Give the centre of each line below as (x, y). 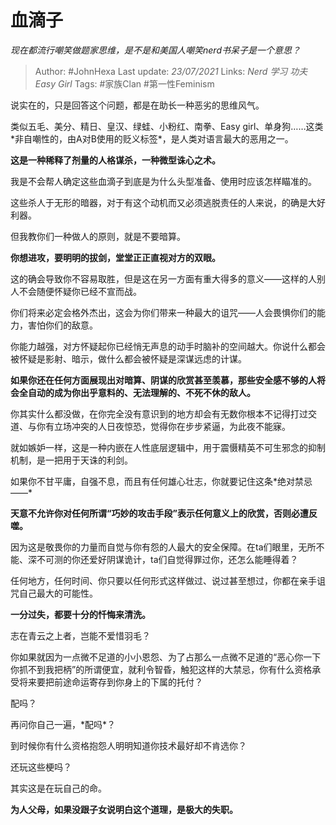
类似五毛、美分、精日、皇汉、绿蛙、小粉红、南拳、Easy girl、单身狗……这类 (167, 126)
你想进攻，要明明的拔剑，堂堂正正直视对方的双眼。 (115, 257)
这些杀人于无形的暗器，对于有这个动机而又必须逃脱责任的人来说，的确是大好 (168, 202)
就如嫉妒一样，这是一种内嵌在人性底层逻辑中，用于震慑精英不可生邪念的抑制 (168, 447)
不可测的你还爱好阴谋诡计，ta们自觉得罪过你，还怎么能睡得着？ (167, 559)
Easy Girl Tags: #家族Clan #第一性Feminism (124, 83)
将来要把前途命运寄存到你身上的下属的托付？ (110, 682)
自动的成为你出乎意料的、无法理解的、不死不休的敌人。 (141, 392)
